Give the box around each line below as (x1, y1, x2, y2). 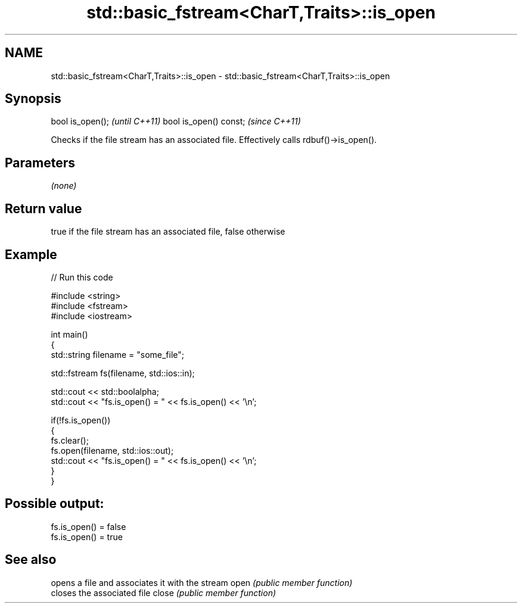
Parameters (5, 155, 75, 170)
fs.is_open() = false (51, 521, 126, 532)
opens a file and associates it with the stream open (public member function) (51, 577, 353, 588)
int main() (51, 329, 88, 339)
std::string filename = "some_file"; (51, 349, 185, 360)
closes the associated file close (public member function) (51, 587, 276, 598)
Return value (5, 201, 82, 216)
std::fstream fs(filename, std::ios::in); (51, 367, 195, 378)
